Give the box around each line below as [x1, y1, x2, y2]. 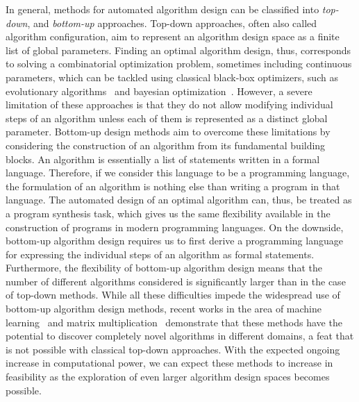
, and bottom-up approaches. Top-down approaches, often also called [27, 15, 317, 30]
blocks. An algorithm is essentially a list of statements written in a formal [6, 151, 320, 166]
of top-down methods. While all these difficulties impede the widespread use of [6, 287, 340, 302]
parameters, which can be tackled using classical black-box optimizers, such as [6, 69, 338, 84]
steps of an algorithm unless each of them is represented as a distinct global [6, 110, 328, 125]
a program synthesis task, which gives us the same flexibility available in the [6, 206, 331, 220]
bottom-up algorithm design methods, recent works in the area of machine [6, 301, 322, 316]
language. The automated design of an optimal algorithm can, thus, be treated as [6, 192, 352, 207]
